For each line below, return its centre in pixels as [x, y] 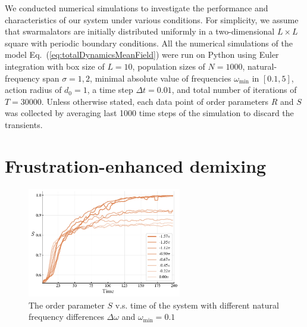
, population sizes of [169, 66]
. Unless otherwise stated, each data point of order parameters [155, 101]
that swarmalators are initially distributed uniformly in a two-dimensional [140, 31]
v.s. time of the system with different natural [197, 305]
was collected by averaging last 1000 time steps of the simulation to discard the [149, 113]
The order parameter [67, 305]
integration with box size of [55, 66]
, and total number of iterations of [234, 90]
